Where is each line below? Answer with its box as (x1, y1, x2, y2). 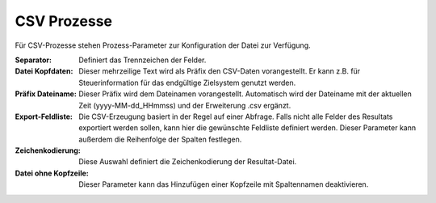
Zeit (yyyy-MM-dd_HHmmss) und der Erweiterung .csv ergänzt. (78, 100, 291, 110)
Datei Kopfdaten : (15, 66, 73, 76)
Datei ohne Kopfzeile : (15, 168, 89, 178)
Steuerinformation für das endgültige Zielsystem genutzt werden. (78, 78, 296, 87)
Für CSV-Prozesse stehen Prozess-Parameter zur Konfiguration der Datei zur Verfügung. (15, 40, 311, 50)
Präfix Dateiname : (15, 89, 77, 99)
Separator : (15, 55, 52, 65)
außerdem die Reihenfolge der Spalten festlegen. (78, 134, 242, 144)
